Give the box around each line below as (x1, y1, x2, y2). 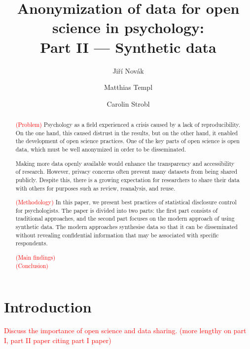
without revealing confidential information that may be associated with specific (15, 231, 219, 239)
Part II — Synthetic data (40, 37, 216, 57)
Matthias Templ (104, 82, 153, 92)
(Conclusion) (15, 261, 48, 270)
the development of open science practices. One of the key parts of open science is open (15, 137, 240, 145)
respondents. (15, 239, 48, 247)
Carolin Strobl (107, 98, 150, 109)
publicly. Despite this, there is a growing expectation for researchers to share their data (15, 175, 240, 184)
